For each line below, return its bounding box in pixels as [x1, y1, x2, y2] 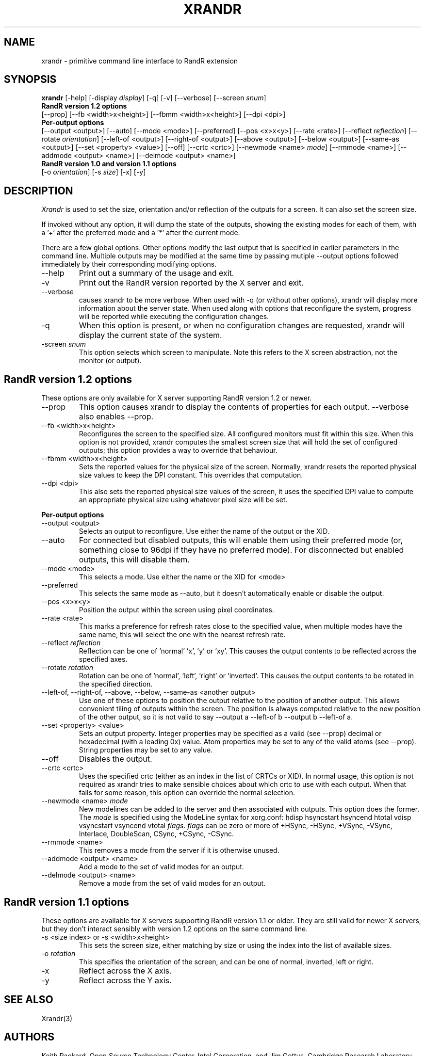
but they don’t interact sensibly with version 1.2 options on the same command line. [41, 924, 308, 933]
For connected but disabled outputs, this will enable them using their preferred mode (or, [79, 535, 403, 545]
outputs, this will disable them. [79, 555, 190, 565]
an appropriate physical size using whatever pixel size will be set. [79, 496, 288, 504]
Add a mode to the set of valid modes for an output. [79, 863, 244, 871]
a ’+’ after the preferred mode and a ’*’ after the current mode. [41, 228, 240, 237]
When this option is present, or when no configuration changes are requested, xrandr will [79, 320, 405, 331]
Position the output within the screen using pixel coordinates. [79, 606, 274, 614]
